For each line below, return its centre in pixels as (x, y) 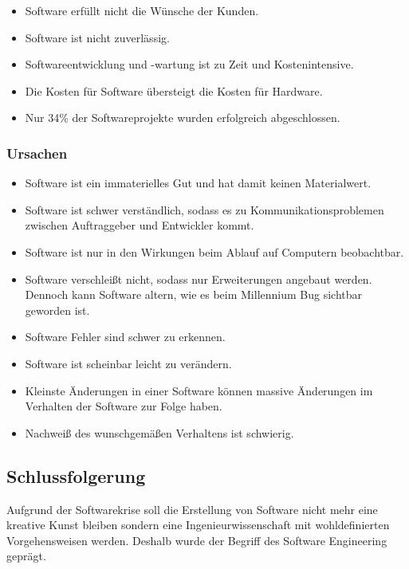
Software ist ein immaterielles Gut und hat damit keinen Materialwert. (198, 183)
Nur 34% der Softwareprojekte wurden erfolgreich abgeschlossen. (183, 118)
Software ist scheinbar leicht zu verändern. (128, 363)
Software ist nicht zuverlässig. (97, 37)
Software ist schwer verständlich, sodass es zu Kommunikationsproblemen (204, 209)
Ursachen (37, 153)
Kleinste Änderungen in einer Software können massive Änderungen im (199, 390)
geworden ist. (57, 310)
